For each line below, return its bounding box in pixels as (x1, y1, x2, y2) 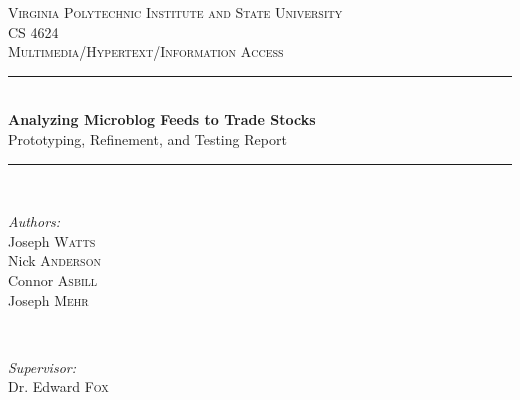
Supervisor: (8, 356, 76, 377)
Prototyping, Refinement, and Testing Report (8, 128, 287, 149)
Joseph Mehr (8, 289, 89, 310)
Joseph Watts (8, 230, 96, 251)
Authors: (8, 211, 61, 232)
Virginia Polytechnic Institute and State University (8, 2, 343, 22)
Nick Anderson (8, 250, 101, 271)
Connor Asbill (8, 269, 98, 290)
